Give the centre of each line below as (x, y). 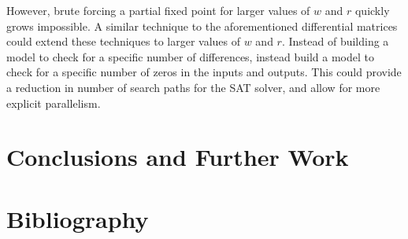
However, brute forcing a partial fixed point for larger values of (158, 10)
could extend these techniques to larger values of (124, 41)
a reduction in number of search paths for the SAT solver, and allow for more (193, 87)
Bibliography (78, 218)
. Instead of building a (335, 41)
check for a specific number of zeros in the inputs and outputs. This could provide (204, 72)
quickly (372, 10)
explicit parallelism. (54, 103)
